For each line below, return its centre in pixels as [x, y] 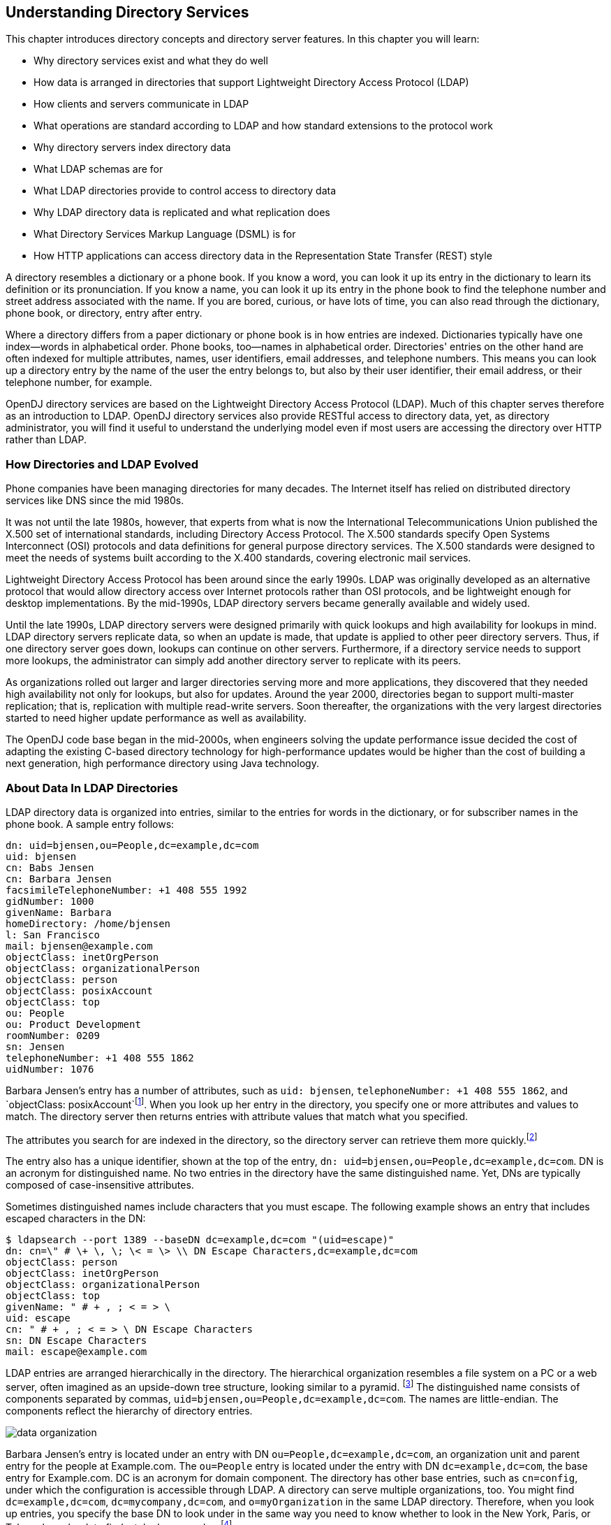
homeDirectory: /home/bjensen [88, 923]
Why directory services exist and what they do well [151, 61]
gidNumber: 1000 [50, 901]
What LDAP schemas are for [98, 169]
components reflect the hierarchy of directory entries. [129, 1410]
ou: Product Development [73, 1024]
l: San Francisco [53, 935]
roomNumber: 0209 [53, 1035]
